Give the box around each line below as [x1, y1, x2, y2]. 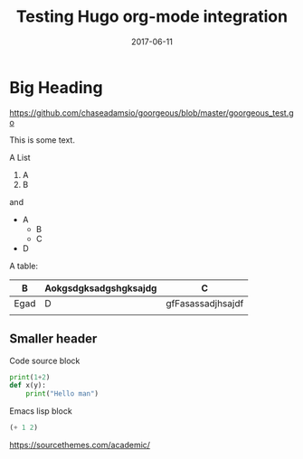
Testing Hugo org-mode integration [16, 6, 288, 27]
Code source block [9, 355, 80, 366]
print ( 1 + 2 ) [9, 372, 51, 381]
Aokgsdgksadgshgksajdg [44, 282, 157, 295]
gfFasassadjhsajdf [166, 296, 244, 309]
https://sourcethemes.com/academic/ [9, 440, 151, 450]
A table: [9, 260, 39, 271]
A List [9, 152, 31, 163]
